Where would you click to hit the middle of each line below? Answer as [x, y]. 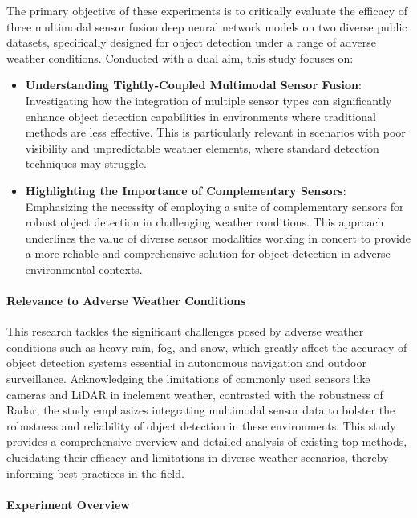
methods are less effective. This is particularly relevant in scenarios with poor [215, 132]
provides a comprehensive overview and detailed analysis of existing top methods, [207, 441]
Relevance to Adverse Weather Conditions [126, 301]
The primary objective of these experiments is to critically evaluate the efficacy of [207, 10]
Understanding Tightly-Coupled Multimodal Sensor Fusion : [193, 85]
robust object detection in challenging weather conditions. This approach [204, 222]
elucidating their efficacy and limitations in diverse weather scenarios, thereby [198, 457]
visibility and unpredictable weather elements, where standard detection [202, 147]
